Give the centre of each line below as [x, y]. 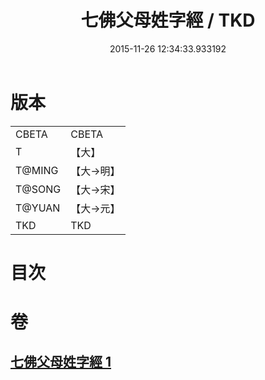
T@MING [37, 170]
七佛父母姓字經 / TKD [168, 20]
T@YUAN [38, 208]
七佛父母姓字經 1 [61, 362]
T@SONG [38, 189]
